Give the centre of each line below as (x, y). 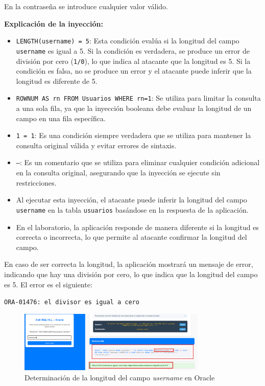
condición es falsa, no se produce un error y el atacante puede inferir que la (134, 71)
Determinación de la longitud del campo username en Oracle (120, 377)
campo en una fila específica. (61, 118)
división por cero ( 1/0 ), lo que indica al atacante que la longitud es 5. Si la (133, 61)
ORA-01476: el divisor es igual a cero (72, 302)
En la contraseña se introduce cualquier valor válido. (86, 6)
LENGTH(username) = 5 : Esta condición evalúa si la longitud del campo (128, 41)
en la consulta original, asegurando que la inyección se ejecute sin (118, 173)
